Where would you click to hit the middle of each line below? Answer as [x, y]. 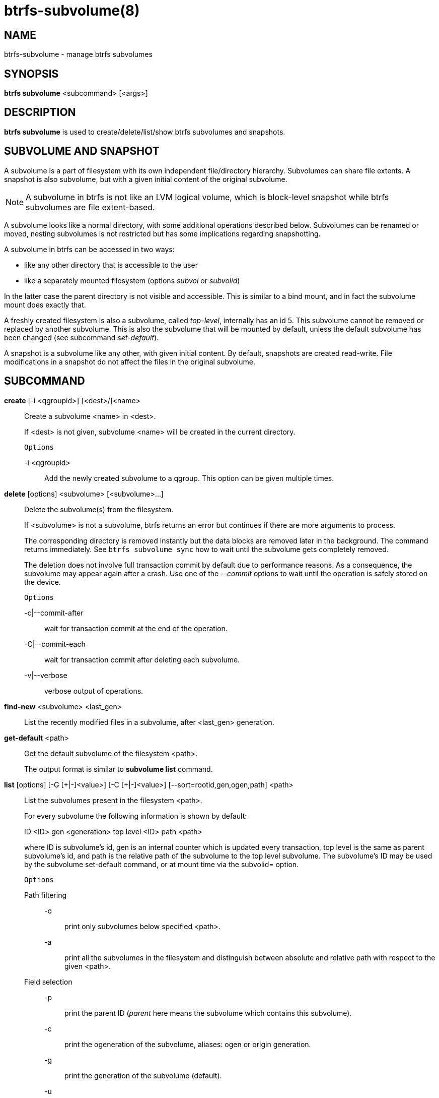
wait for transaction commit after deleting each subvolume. [142, 659]
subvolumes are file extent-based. [90, 207]
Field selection [48, 982]
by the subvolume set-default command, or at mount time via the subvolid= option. [162, 864]
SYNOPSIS [31, 74]
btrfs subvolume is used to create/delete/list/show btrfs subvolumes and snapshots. [145, 132]
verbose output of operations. [94, 691]
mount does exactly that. [45, 304]
